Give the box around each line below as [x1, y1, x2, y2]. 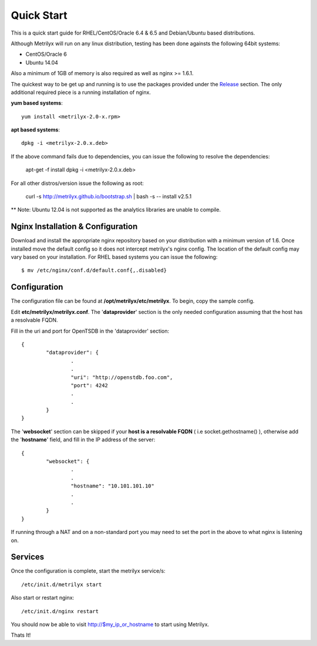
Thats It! [11, 631, 31, 639]
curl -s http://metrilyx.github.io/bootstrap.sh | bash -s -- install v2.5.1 [25, 193, 192, 200]
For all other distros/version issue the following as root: [11, 180, 144, 187]
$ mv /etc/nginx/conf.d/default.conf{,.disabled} [21, 267, 167, 274]
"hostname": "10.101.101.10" [70, 483, 155, 489]
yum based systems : [11, 100, 63, 107]
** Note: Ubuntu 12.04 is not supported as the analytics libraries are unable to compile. [11, 206, 221, 214]
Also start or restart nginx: [11, 594, 75, 601]
